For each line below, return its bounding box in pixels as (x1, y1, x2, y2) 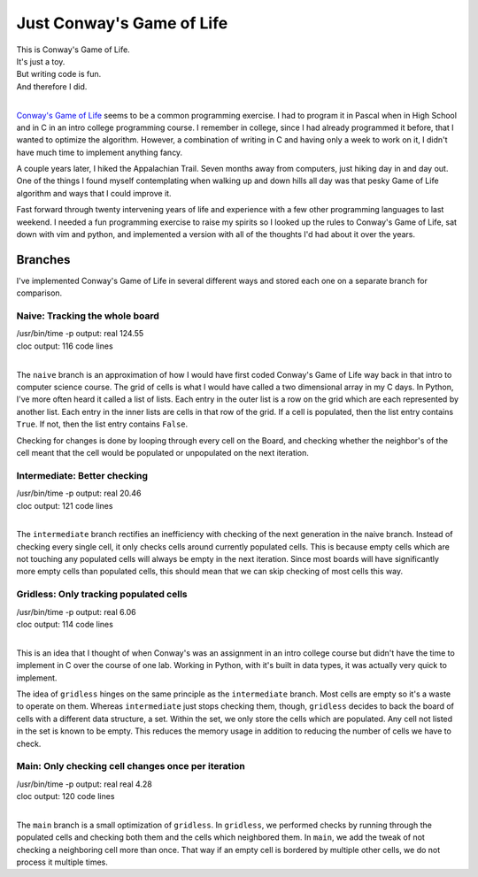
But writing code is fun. (16, 69, 102, 80)
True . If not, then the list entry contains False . (16, 419, 189, 429)
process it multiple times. (16, 857, 108, 867)
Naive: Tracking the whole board (16, 310, 159, 322)
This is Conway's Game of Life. (16, 44, 130, 55)
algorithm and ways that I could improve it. (16, 188, 172, 198)
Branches (16, 252, 71, 267)
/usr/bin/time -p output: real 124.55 (16, 328, 144, 339)
